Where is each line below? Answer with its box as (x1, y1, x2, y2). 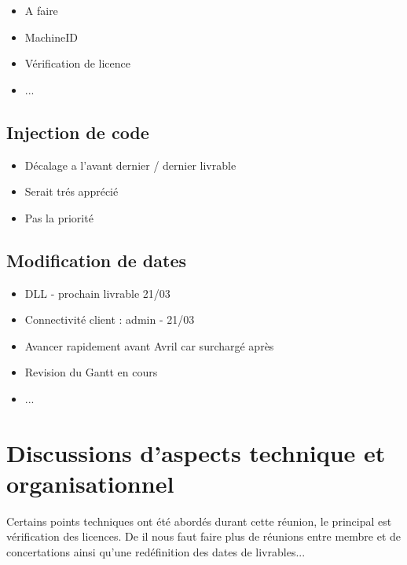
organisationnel (6, 467, 174, 499)
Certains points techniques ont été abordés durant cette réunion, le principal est (6, 512, 392, 529)
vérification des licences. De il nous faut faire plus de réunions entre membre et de (6, 528, 401, 545)
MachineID (24, 28, 78, 45)
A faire (24, 2, 58, 18)
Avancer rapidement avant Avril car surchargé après (24, 337, 274, 354)
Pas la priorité (24, 209, 93, 226)
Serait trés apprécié (24, 183, 119, 200)
